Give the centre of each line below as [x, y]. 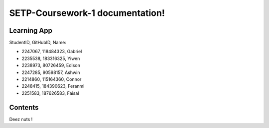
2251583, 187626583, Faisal [50, 93]
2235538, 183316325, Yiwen [51, 58]
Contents [24, 107]
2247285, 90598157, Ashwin [51, 72]
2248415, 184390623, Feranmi [53, 86]
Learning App [31, 31]
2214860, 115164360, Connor [52, 79]
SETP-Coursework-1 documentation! [87, 13]
